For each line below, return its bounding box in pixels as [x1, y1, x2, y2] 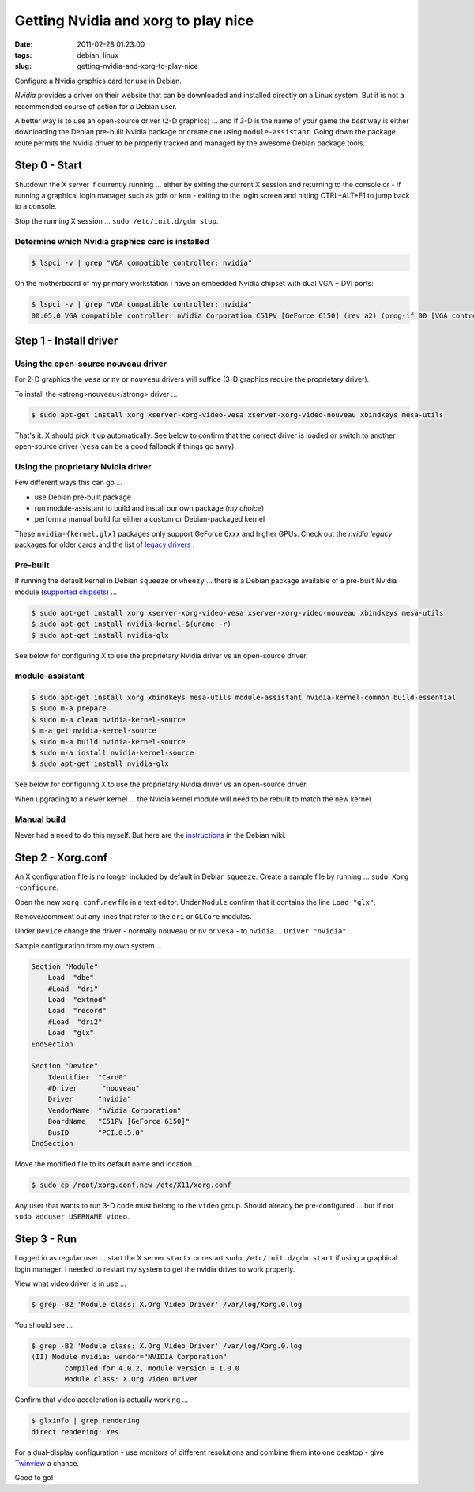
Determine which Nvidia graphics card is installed [14, 235, 209, 247]
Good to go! [14, 1473, 54, 1483]
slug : [14, 62, 32, 71]
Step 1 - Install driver [14, 334, 118, 348]
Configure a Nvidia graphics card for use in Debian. [14, 76, 182, 85]
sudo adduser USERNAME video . [14, 1211, 130, 1221]
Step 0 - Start [14, 159, 83, 172]
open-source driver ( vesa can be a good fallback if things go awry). [14, 442, 237, 451]
